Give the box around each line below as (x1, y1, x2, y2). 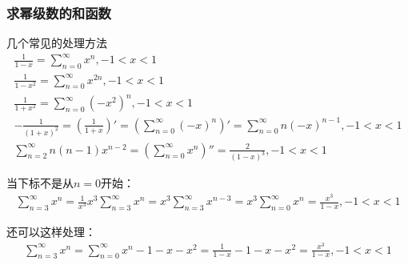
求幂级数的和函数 (6, 2, 111, 22)
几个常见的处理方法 (6, 34, 107, 51)
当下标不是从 (6, 175, 74, 191)
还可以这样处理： (6, 223, 96, 239)
